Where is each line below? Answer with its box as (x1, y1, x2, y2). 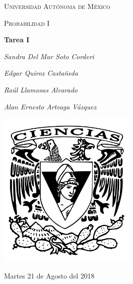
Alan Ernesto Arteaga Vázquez (4, 101, 97, 111)
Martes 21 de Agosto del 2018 (4, 270, 95, 281)
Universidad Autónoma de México (4, 1, 111, 11)
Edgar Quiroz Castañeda (4, 68, 78, 78)
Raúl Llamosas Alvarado (4, 84, 78, 95)
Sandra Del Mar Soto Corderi (4, 51, 94, 61)
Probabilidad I (4, 17, 50, 28)
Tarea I (4, 34, 29, 45)
